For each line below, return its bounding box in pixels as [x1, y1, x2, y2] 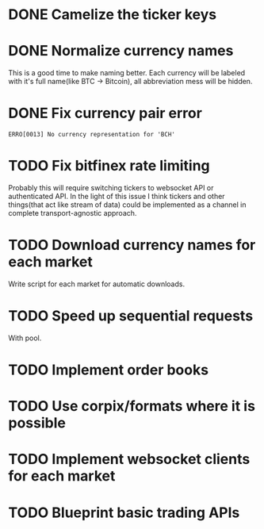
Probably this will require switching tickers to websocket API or [8, 183, 214, 192]
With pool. [8, 333, 42, 343]
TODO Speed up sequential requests [8, 307, 254, 325]
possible [8, 414, 66, 432]
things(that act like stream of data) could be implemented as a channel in [8, 200, 247, 209]
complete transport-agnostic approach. [8, 209, 137, 217]
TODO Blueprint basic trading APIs [8, 504, 240, 521]
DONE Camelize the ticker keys [8, 6, 216, 24]
